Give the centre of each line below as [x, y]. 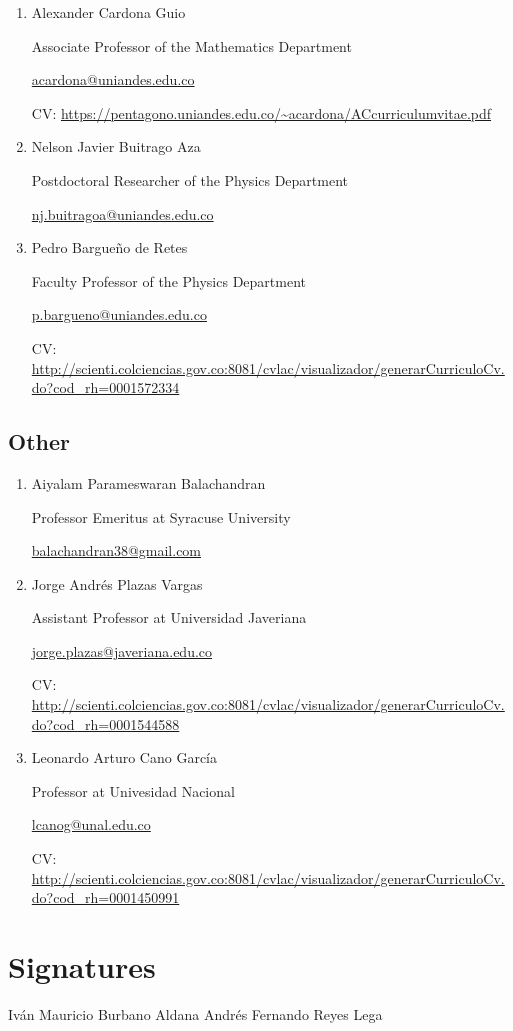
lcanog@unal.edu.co [91, 824]
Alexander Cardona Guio [108, 12]
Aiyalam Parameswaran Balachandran [148, 482]
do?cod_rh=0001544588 [105, 723]
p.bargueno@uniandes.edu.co [119, 314]
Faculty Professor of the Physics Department [168, 280]
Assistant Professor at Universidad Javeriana [169, 617]
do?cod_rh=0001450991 [105, 897]
